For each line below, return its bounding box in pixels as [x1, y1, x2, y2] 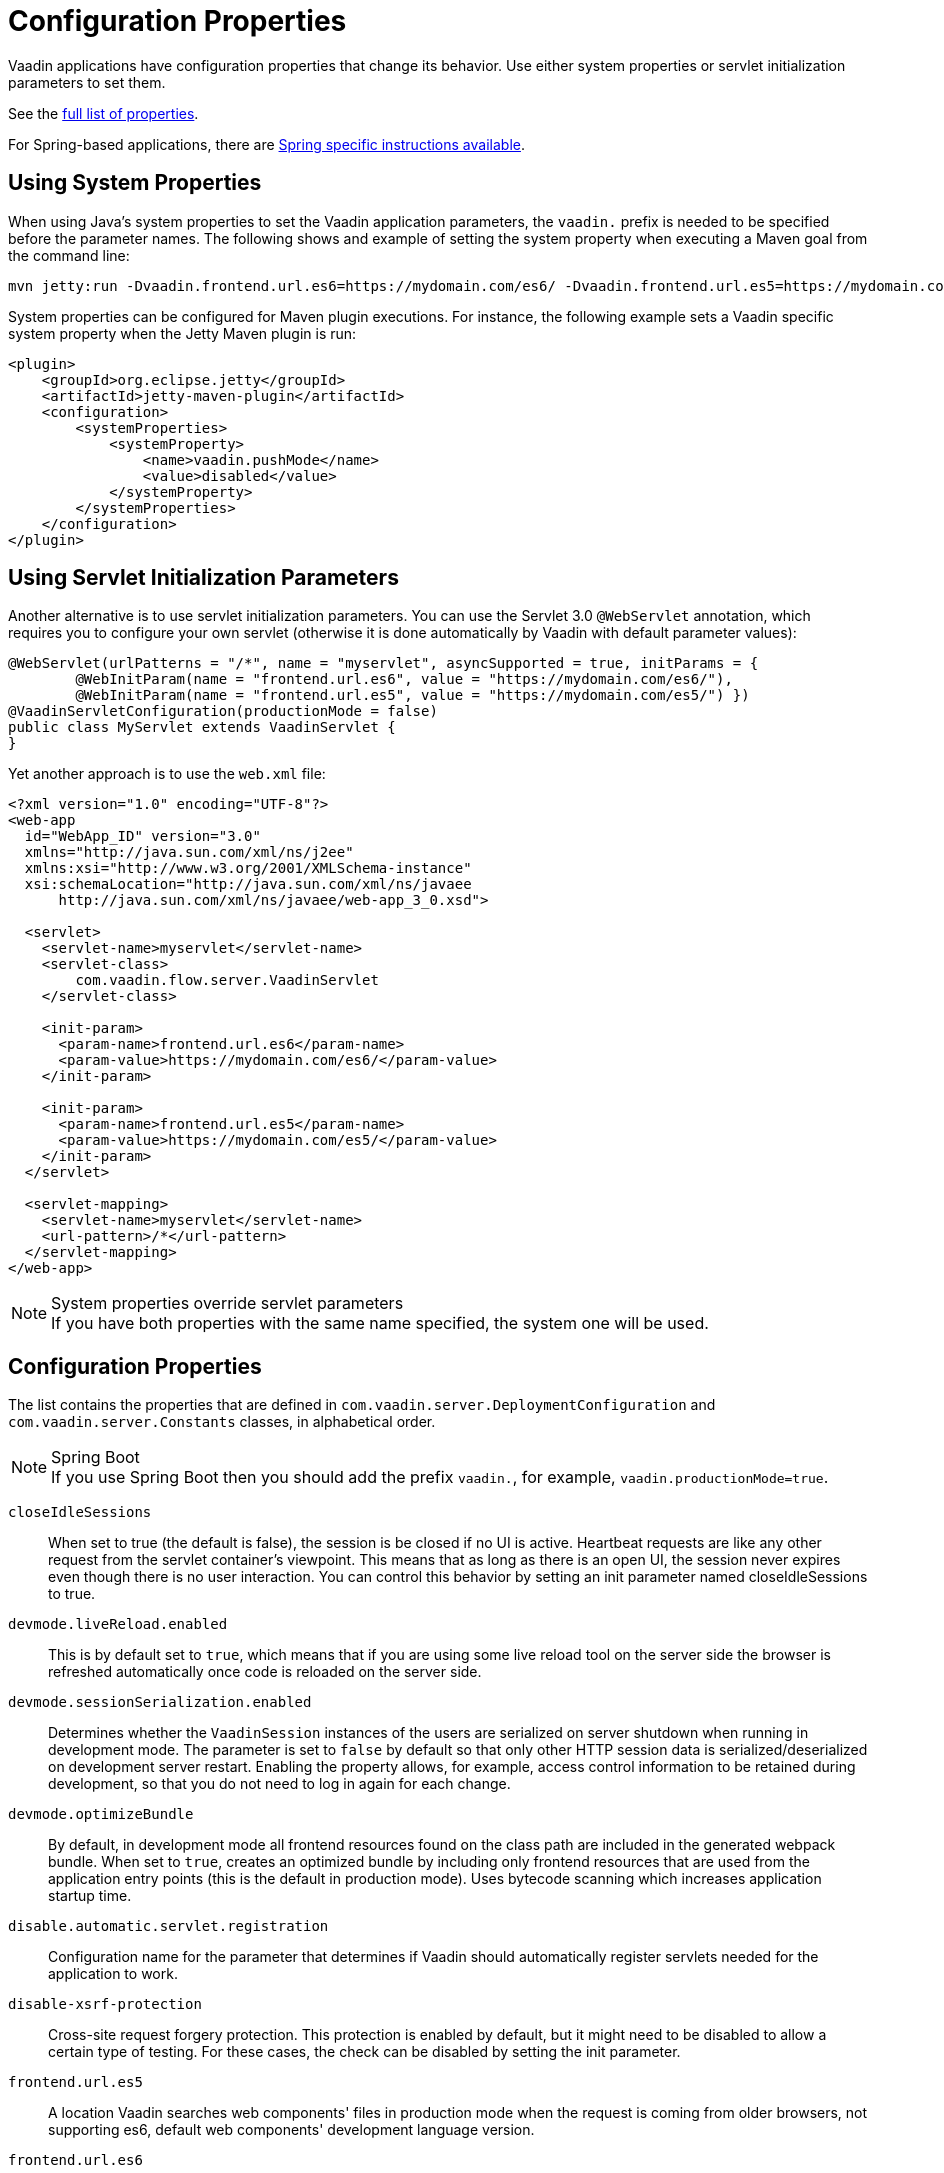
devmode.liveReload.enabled [8, 1616, 228, 1633]
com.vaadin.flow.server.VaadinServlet [75, 972, 379, 989]
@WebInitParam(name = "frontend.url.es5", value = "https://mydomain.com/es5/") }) [75, 687, 750, 704]
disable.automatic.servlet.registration [8, 1918, 329, 1935]
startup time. [48, 1887, 132, 1905]
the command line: [8, 246, 130, 264]
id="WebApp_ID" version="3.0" [24, 828, 261, 845]
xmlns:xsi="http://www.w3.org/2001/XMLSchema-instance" [24, 860, 472, 877]
